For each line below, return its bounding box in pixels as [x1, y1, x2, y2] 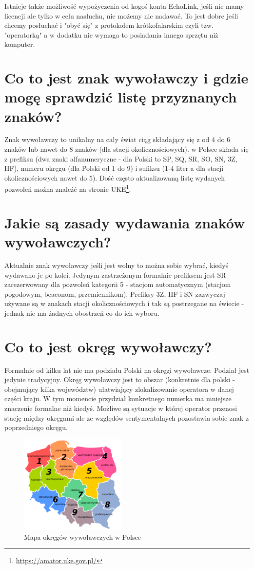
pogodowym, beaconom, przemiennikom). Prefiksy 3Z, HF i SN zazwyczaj [4, 288, 225, 299]
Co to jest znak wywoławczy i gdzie [4, 68, 249, 88]
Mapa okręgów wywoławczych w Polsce [24, 531, 141, 542]
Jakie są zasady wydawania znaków [4, 212, 245, 232]
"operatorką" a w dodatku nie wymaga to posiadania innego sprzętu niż [4, 29, 218, 40]
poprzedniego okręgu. [4, 422, 68, 432]
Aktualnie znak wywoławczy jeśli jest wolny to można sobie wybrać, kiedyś [4, 260, 229, 270]
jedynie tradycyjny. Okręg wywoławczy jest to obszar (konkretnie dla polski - [4, 374, 235, 385]
